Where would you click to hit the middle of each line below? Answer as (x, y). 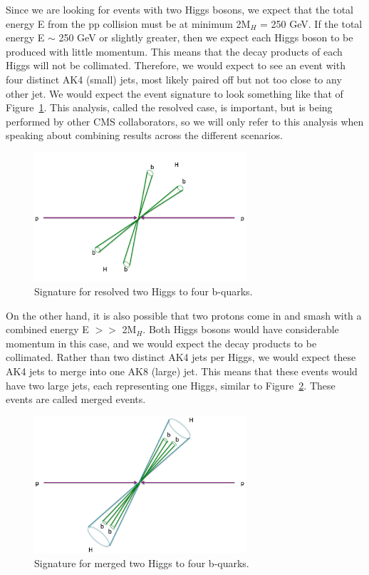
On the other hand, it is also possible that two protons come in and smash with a (184, 315)
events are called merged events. (76, 399)
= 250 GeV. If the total (311, 23)
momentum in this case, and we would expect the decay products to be (161, 343)
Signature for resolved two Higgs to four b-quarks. (144, 291)
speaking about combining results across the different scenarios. (144, 135)
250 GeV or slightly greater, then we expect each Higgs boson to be (206, 37)
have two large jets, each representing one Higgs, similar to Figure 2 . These (171, 385)
